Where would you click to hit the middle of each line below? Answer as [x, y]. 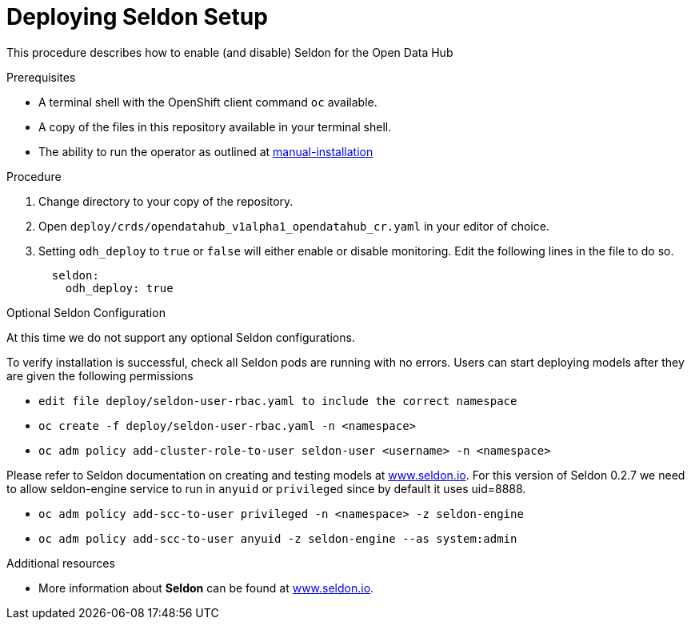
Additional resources [61, 563]
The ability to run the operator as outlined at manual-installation [206, 151]
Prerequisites [41, 77]
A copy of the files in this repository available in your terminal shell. [215, 126]
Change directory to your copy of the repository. [166, 201]
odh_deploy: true [119, 288]
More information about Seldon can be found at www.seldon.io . [206, 588]
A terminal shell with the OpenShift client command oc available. [208, 102]
